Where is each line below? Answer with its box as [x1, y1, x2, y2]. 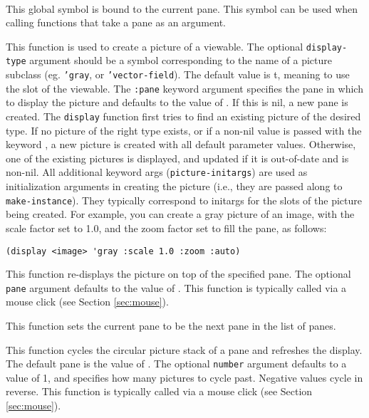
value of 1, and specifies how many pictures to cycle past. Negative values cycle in [6, 370, 363, 385]
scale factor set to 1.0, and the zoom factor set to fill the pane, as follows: [6, 220, 327, 235]
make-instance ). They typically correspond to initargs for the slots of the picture [6, 192, 362, 207]
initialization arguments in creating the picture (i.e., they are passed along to [6, 179, 343, 194]
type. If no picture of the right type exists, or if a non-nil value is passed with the [6, 122, 362, 137]
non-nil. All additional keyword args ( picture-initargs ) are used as [6, 164, 308, 179]
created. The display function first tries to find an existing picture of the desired [6, 109, 361, 123]
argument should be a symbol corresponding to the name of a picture [29, 53, 332, 68]
